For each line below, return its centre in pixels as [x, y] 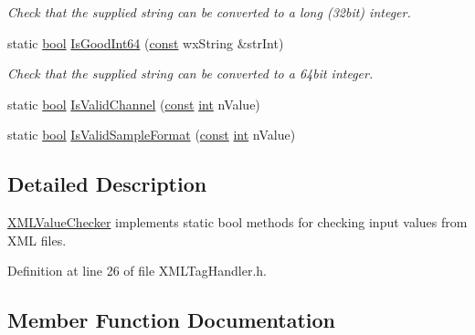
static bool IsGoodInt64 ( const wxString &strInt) [146, 42]
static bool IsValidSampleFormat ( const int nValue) [152, 135]
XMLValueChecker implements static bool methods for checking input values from [237, 222]
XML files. [37, 240]
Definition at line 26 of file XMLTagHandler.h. [137, 271]
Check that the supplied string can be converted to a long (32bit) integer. [209, 12]
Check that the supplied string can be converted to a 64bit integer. [190, 73]
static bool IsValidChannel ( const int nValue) [134, 104]
